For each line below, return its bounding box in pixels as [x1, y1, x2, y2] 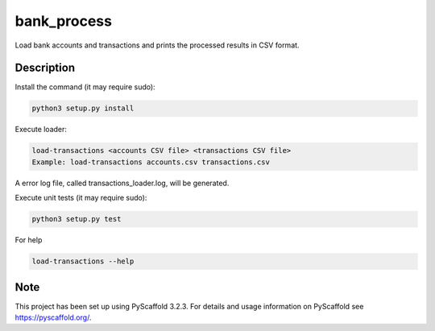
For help [14, 235, 43, 245]
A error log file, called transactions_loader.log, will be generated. [14, 178, 230, 188]
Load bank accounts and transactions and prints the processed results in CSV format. [14, 40, 300, 50]
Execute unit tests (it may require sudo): [14, 193, 147, 203]
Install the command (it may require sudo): [14, 82, 156, 92]
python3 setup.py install [31, 104, 135, 113]
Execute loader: [14, 125, 68, 134]
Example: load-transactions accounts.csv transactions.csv [31, 157, 270, 167]
